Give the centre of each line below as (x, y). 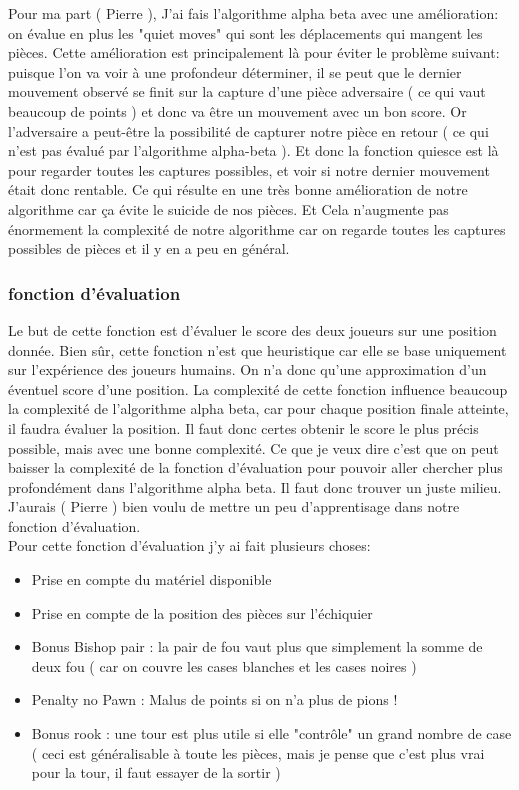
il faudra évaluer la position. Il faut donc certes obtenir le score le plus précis (243, 427)
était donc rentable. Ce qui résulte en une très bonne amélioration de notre (238, 189)
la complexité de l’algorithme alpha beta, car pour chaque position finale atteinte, (258, 408)
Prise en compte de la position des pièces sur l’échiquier (202, 612)
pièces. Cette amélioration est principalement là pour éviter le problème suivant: (254, 52)
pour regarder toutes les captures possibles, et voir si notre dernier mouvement (249, 169)
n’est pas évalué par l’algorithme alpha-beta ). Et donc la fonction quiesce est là (253, 150)
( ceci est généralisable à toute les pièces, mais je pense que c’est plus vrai (258, 752)
